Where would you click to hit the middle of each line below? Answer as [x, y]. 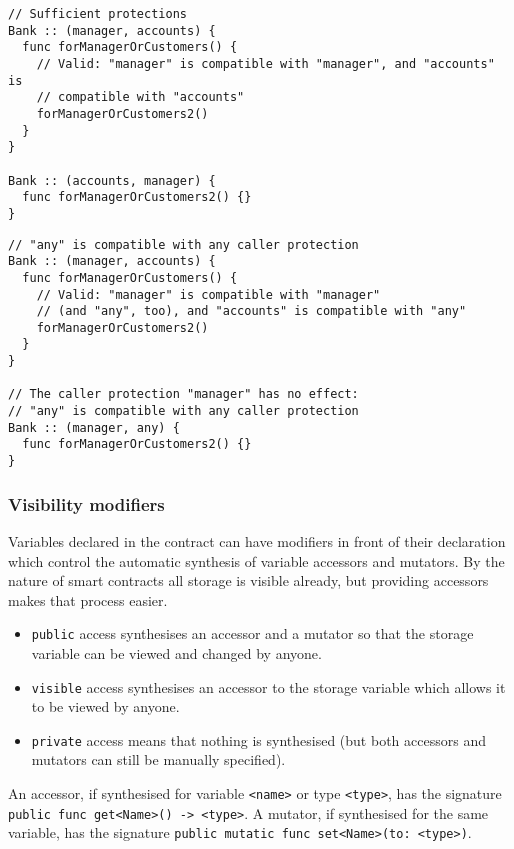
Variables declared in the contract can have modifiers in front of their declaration [257, 540]
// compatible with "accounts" [140, 97]
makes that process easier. [88, 599]
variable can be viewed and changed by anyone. [176, 652]
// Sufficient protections [97, 14]
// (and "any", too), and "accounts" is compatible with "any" [251, 311]
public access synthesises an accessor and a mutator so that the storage [252, 633]
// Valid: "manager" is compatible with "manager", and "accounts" [265, 63]
